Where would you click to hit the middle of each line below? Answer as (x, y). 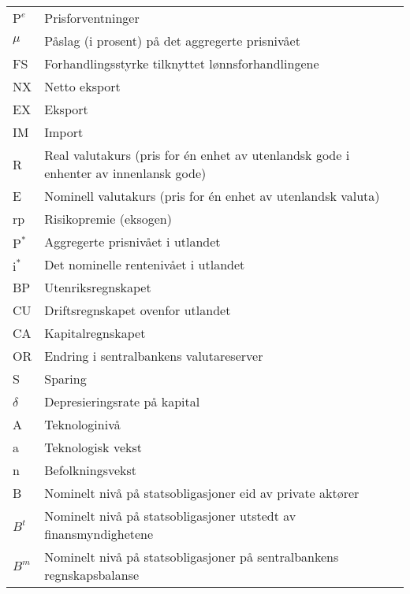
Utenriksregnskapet (98, 287)
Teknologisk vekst (93, 447)
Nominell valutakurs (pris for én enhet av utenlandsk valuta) (212, 196)
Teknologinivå (82, 424)
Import (64, 132)
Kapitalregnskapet (95, 333)
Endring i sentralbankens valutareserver (154, 356)
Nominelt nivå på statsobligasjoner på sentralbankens (192, 557)
